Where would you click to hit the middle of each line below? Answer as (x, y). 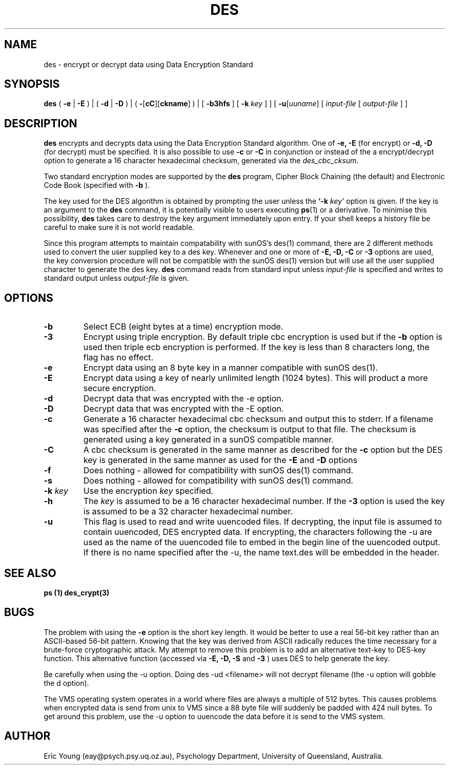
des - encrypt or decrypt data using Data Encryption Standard (148, 64)
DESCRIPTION (41, 123)
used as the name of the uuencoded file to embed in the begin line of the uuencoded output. (262, 542)
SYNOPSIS (32, 84)
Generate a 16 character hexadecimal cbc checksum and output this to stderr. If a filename (258, 419)
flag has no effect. (118, 358)
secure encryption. (120, 388)
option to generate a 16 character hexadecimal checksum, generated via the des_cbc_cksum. (201, 161)
